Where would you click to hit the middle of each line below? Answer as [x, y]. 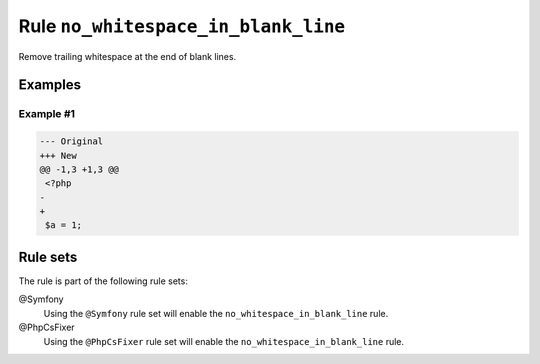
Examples [50, 85]
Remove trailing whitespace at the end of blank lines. [127, 56]
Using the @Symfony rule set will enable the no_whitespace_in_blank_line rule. [216, 313]
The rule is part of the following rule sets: [103, 281]
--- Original [71, 141]
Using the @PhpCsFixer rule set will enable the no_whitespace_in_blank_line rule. [224, 341]
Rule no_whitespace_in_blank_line [181, 26]
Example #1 [46, 114]
